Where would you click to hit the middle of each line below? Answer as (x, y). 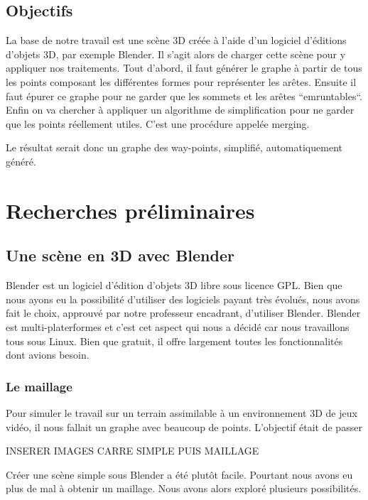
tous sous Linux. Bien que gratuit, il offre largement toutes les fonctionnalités (174, 341)
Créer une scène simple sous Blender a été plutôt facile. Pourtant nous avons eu (179, 474)
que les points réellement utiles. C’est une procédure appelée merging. (158, 123)
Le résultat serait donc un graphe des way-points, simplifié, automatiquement (174, 147)
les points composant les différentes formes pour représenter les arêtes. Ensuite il (181, 81)
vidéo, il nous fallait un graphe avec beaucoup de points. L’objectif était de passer (184, 426)
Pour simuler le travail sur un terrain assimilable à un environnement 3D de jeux (182, 412)
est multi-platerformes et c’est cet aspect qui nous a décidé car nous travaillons (178, 326)
